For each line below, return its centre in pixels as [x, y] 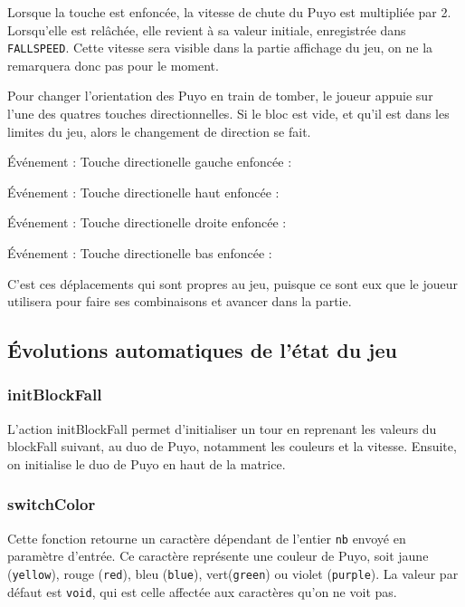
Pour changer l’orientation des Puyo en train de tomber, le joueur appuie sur [220, 96]
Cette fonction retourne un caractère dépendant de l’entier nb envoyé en [207, 538]
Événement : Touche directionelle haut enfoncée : [143, 192]
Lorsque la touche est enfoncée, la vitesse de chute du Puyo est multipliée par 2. [229, 12]
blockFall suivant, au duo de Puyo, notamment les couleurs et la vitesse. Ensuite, [232, 446]
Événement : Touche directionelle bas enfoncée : [140, 253]
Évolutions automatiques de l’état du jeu [202, 350]
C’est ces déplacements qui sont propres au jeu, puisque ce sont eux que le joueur [232, 283]
